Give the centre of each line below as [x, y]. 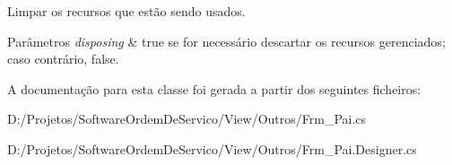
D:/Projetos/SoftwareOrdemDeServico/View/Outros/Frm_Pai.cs [187, 119]
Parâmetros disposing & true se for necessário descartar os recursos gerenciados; [226, 41]
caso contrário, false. [63, 59]
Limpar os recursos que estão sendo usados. [126, 11]
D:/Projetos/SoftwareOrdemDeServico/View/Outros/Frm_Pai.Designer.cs [212, 148]
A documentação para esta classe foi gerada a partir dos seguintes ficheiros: [214, 88]
